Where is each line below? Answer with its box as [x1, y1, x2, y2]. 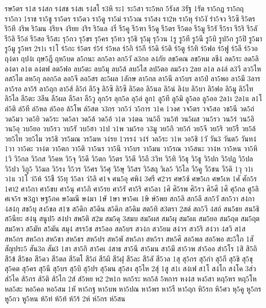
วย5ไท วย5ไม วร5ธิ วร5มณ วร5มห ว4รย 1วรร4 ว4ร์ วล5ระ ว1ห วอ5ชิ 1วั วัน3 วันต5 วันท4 [5, 133, 257, 144]
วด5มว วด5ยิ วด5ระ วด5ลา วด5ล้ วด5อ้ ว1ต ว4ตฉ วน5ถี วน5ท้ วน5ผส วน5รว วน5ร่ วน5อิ [5, 113, 254, 124]
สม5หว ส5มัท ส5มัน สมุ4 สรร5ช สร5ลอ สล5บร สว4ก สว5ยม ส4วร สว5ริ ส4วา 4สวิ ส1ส [5, 223, 246, 234]
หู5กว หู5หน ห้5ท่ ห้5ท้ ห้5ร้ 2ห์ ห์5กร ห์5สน [5, 293, 125, 304]
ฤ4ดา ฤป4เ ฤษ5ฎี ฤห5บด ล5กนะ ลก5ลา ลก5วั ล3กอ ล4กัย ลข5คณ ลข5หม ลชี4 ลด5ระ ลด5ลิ [5, 53, 259, 63]
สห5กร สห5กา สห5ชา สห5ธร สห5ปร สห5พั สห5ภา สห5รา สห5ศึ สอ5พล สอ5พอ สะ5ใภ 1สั [5, 233, 254, 244]
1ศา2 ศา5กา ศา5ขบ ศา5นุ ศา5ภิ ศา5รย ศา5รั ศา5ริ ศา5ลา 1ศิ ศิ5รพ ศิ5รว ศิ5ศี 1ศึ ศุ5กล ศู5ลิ [5, 183, 259, 194]
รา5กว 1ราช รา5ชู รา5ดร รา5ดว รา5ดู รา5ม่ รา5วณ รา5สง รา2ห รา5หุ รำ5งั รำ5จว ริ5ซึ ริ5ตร [5, 13, 255, 23]
